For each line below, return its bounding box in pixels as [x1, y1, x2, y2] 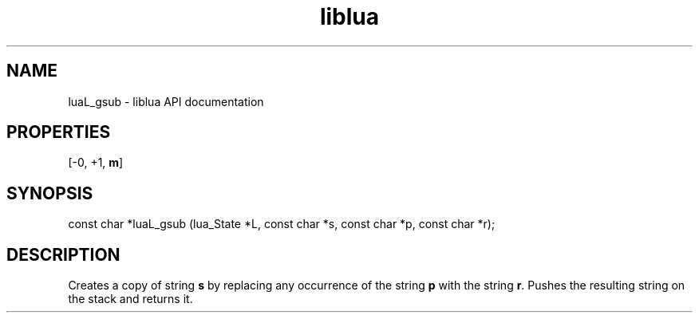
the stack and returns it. [68, 292, 193, 306]
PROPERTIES [6, 122, 111, 143]
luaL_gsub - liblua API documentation [68, 94, 264, 108]
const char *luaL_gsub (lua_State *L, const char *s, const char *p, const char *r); [68, 217, 496, 231]
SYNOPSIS [6, 183, 93, 203]
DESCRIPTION [6, 244, 120, 265]
